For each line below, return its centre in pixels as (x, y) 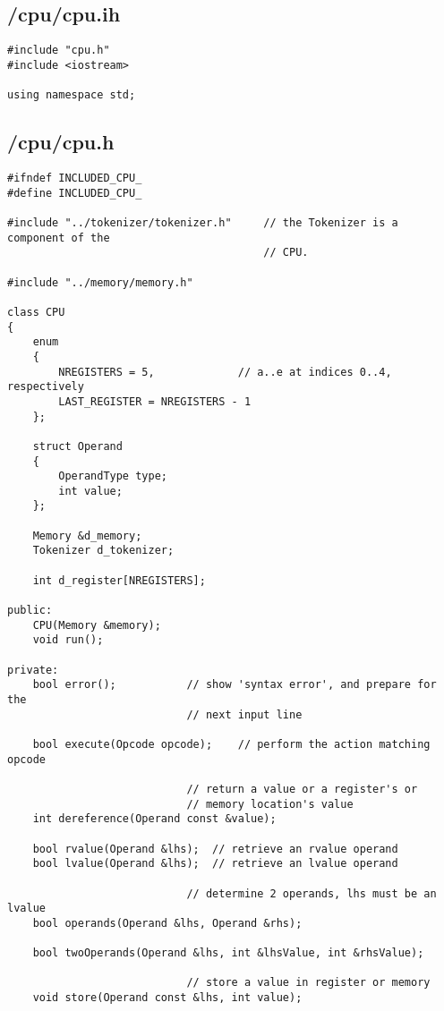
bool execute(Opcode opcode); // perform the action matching (231, 744)
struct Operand (77, 446)
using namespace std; (72, 95)
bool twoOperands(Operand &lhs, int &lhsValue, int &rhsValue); (228, 953)
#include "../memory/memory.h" (100, 282)
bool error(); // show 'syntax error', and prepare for (235, 685)
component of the (59, 238)
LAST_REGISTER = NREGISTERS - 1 (155, 401)
